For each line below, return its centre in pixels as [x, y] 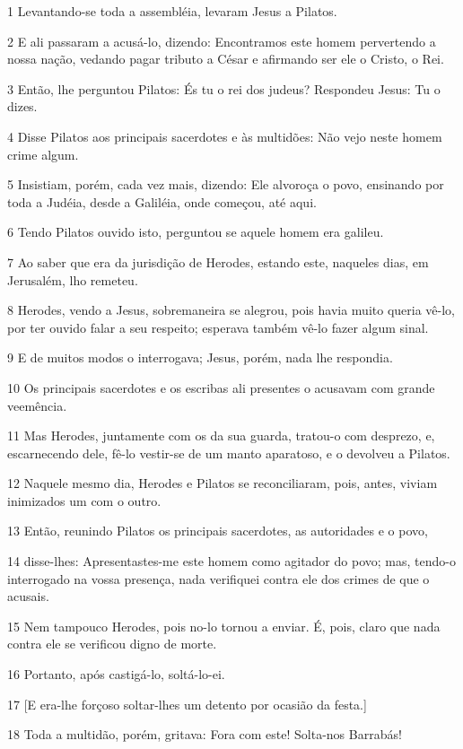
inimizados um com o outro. [84, 500]
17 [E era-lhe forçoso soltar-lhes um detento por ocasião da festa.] [187, 704]
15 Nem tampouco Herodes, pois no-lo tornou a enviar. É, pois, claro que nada [224, 626]
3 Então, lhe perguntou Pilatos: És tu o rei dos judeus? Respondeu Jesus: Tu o [224, 88]
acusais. [28, 596]
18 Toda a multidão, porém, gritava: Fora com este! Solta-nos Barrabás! [205, 734]
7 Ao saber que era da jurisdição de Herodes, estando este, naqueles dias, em [218, 261]
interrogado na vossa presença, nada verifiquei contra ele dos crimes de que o [218, 578]
